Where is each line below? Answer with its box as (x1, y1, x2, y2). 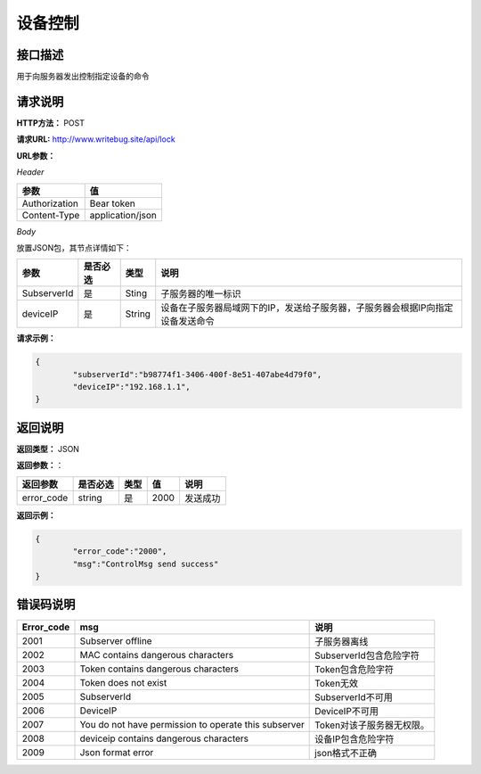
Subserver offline (79, 635, 152, 647)
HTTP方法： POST (16, 117, 85, 128)
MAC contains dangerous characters (79, 649, 234, 662)
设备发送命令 (160, 315, 215, 327)
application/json (89, 209, 158, 221)
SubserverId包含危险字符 (314, 649, 420, 662)
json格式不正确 (314, 747, 378, 760)
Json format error (79, 746, 154, 759)
